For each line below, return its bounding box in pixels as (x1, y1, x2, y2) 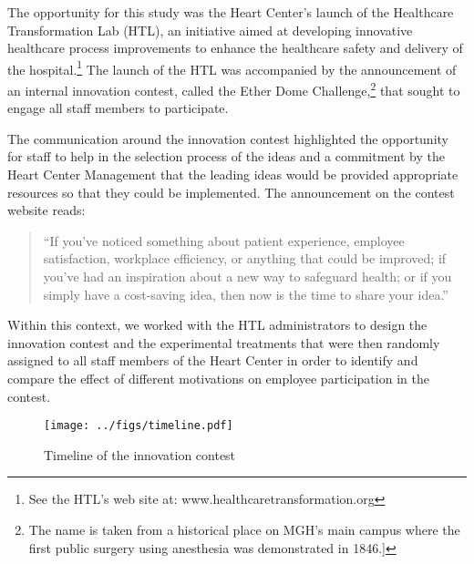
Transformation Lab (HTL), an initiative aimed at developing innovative (7, 20, 413, 39)
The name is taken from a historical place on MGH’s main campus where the (28, 520, 460, 539)
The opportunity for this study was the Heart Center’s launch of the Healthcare (7, 3, 454, 21)
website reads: (7, 200, 86, 220)
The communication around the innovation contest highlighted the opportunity (7, 128, 448, 148)
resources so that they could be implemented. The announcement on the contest (7, 182, 455, 201)
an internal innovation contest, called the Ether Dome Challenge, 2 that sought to (7, 78, 460, 99)
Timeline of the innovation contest (44, 445, 236, 464)
